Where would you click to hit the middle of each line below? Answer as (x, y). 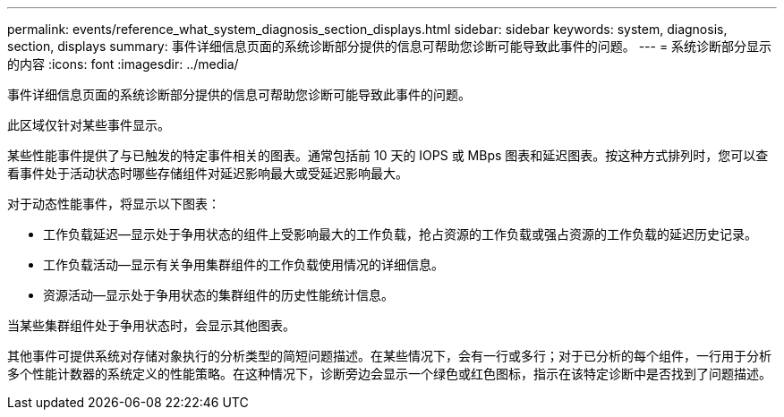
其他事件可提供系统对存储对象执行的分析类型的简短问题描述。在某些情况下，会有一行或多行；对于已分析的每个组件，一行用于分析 (389, 356)
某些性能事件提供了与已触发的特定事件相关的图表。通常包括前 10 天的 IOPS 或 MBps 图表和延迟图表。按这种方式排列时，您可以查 (388, 155)
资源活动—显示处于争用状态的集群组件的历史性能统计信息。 (218, 295)
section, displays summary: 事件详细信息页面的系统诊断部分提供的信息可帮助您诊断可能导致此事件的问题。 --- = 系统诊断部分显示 (390, 46)
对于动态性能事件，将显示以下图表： (114, 204)
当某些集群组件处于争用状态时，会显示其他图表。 (151, 325)
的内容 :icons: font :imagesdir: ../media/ (123, 64)
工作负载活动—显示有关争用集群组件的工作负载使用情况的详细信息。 (243, 264)
